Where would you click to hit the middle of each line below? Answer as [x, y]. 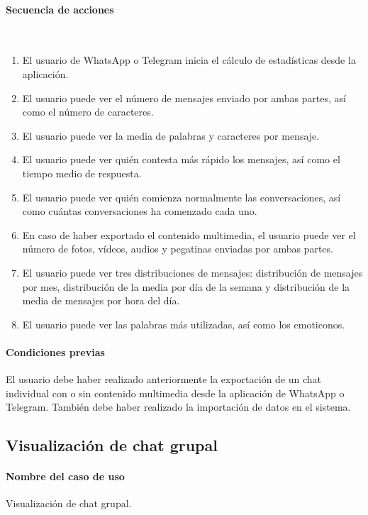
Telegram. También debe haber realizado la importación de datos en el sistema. [178, 407]
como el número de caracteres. [88, 112]
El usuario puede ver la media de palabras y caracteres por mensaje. [171, 135]
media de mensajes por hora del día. [101, 300]
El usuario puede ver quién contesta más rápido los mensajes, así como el [181, 159]
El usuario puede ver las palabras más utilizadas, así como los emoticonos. [184, 324]
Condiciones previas [55, 351]
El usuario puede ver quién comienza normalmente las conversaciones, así [182, 197]
